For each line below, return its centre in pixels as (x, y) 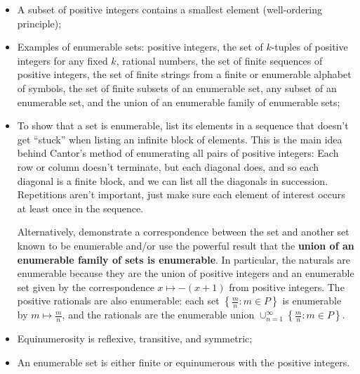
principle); (39, 23)
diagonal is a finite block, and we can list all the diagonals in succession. (173, 180)
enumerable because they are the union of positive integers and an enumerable (186, 273)
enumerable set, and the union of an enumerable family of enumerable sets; (179, 102)
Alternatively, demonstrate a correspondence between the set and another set (183, 232)
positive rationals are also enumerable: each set (118, 301)
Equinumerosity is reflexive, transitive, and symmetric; (135, 338)
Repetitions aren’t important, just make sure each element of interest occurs (181, 194)
